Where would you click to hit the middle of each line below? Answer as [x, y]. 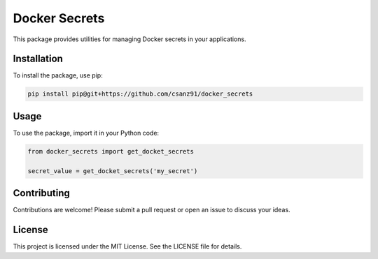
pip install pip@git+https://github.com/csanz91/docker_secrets [140, 94]
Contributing [41, 193]
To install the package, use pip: [58, 75]
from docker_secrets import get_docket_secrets [111, 151]
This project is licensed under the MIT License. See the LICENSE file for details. [127, 246]
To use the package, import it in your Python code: [86, 133]
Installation [38, 59]
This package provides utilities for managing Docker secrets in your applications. [129, 39]
